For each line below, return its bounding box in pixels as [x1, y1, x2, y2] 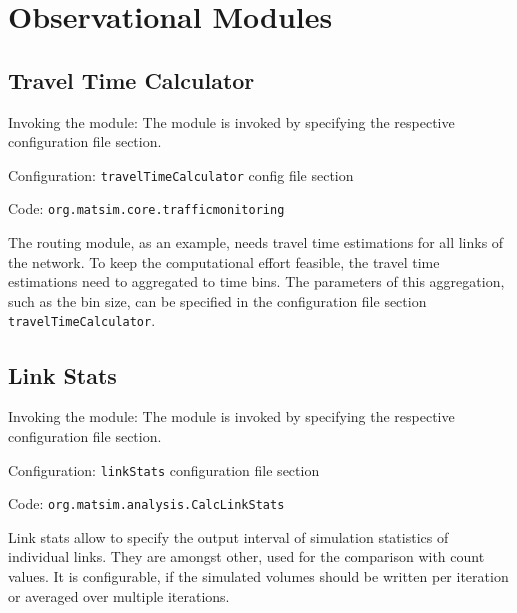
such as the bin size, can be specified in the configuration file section [8, 290, 427, 311]
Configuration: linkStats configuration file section [8, 459, 320, 480]
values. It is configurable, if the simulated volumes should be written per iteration [8, 566, 509, 586]
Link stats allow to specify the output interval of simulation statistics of [8, 526, 449, 547]
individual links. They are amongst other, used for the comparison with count [8, 546, 485, 567]
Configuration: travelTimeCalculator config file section [8, 164, 354, 185]
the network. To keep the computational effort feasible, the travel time [8, 251, 440, 272]
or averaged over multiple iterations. [8, 585, 230, 606]
